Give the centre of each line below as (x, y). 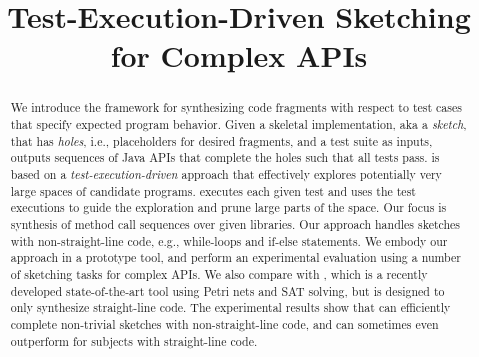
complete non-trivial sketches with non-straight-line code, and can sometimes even (224, 323)
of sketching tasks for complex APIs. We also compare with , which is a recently (219, 273)
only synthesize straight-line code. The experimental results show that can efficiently (230, 307)
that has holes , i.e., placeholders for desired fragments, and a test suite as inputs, (221, 140)
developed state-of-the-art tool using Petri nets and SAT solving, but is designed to (227, 290)
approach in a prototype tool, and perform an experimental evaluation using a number (235, 257)
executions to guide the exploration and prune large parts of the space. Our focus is (228, 207)
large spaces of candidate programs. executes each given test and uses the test (213, 190)
